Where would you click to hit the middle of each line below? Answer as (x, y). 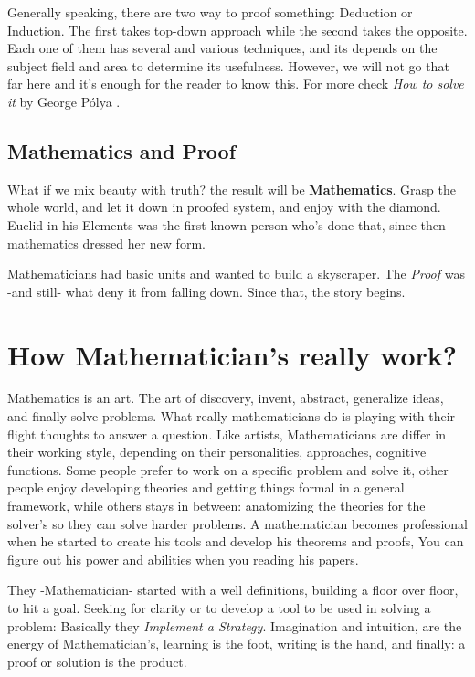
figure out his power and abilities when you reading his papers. (183, 559)
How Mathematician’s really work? (232, 354)
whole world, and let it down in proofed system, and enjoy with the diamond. (224, 207)
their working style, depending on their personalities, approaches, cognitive (217, 452)
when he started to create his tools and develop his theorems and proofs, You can (236, 541)
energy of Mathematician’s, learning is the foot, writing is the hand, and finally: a (237, 644)
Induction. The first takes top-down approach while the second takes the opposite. (237, 30)
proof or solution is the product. (97, 661)
